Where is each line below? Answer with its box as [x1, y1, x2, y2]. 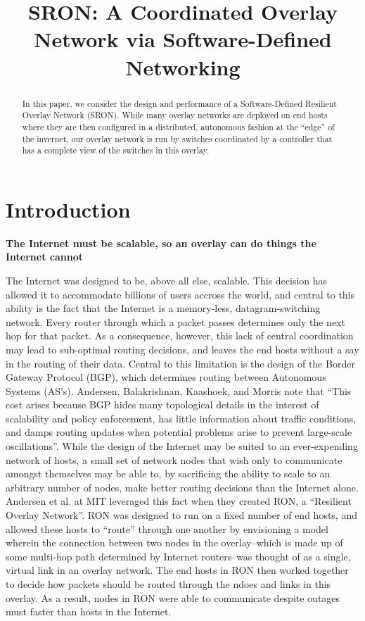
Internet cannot [6, 249, 83, 264]
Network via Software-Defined [34, 25, 332, 54]
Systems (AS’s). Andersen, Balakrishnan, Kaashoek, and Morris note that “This [6, 383, 352, 398]
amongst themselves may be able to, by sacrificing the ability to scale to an [6, 466, 331, 481]
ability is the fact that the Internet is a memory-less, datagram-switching [6, 301, 321, 315]
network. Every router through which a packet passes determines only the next [6, 314, 345, 329]
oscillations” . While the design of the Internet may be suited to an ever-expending [6, 439, 358, 453]
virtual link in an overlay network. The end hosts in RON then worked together [6, 563, 349, 577]
